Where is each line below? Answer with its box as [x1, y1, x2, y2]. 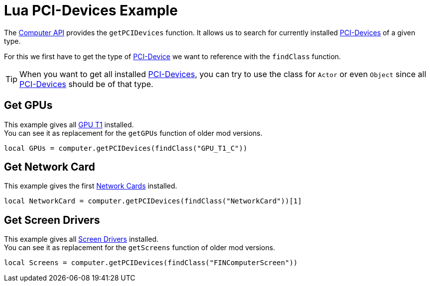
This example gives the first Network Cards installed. [4, 182, 177, 191]
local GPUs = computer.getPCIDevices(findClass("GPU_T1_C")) [4, 144, 247, 152]
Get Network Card [4, 161, 96, 174]
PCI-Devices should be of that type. [19, 79, 153, 89]
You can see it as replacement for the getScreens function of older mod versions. [4, 243, 275, 252]
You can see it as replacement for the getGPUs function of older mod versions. [4, 128, 263, 137]
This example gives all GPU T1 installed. [4, 120, 134, 129]
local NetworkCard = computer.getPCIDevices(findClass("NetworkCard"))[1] [4, 197, 302, 205]
